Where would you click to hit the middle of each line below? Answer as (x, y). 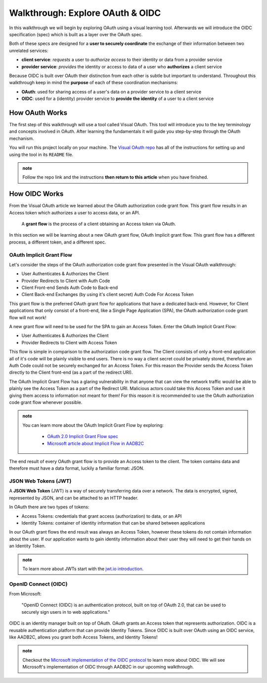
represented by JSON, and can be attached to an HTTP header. (74, 498)
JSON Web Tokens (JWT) (40, 481)
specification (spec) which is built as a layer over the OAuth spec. (76, 34)
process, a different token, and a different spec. (58, 242)
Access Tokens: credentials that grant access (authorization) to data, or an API (102, 516)
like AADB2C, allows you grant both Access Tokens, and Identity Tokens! (83, 637)
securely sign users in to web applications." (66, 612)
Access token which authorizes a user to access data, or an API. (75, 212)
